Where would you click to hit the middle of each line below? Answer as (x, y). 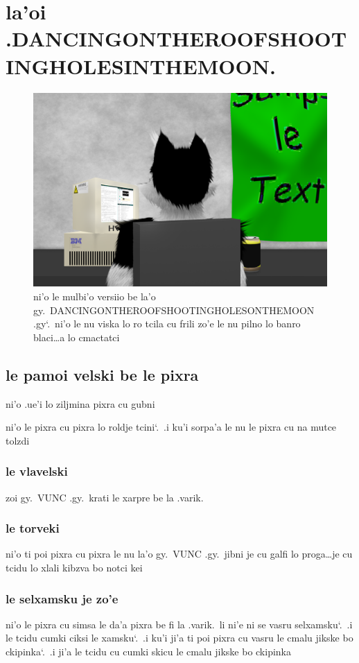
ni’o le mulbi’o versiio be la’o (95, 296)
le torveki (33, 528)
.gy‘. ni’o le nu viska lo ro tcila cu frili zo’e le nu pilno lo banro (167, 324)
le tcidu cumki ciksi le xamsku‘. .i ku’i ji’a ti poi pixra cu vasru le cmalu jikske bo (179, 638)
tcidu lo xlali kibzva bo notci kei (74, 567)
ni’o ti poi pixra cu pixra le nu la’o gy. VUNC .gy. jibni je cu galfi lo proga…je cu (179, 554)
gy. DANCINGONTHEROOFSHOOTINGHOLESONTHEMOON (174, 310)
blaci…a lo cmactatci (77, 337)
